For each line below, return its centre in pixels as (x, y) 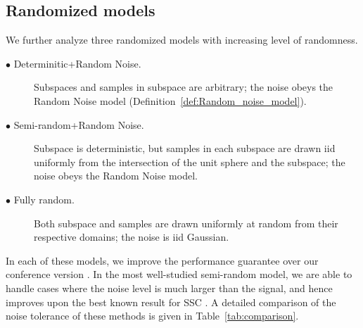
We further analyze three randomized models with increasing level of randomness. (182, 40)
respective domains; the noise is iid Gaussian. (132, 237)
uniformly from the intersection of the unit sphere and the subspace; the (190, 162)
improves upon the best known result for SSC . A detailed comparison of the (171, 302)
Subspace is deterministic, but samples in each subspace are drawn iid (185, 148)
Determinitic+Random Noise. (77, 63)
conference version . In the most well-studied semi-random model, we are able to (179, 274)
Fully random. (44, 199)
